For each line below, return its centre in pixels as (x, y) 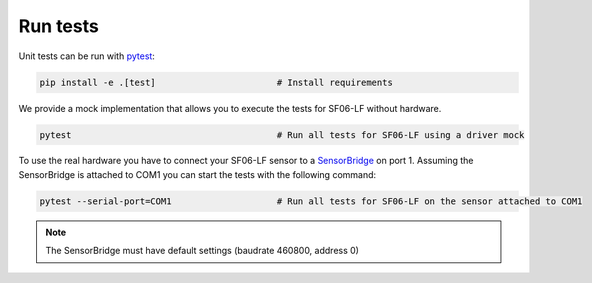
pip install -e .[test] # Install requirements (216, 82)
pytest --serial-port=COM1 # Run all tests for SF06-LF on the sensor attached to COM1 (311, 201)
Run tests (58, 26)
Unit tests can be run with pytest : (86, 56)
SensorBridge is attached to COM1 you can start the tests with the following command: (197, 174)
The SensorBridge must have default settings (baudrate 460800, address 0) (202, 251)
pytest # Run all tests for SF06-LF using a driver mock (282, 134)
